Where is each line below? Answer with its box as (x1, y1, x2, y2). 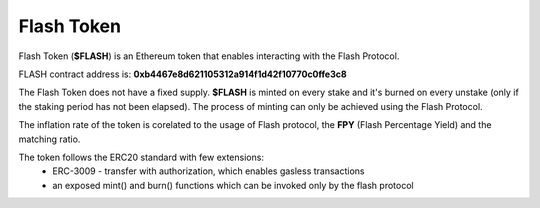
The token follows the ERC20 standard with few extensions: (18, 151, 265, 163)
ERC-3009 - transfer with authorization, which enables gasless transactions (52, 165, 365, 177)
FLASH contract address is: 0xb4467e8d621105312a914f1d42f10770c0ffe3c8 (18, 68, 347, 80)
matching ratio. (18, 133, 81, 145)
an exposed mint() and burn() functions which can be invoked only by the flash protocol (52, 179, 414, 191)
